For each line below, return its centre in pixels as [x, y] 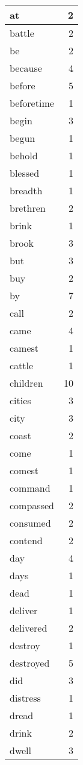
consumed [30, 523]
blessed [25, 173]
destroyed [30, 663]
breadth [26, 190]
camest [24, 348]
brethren [28, 208]
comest [24, 470]
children [26, 383]
